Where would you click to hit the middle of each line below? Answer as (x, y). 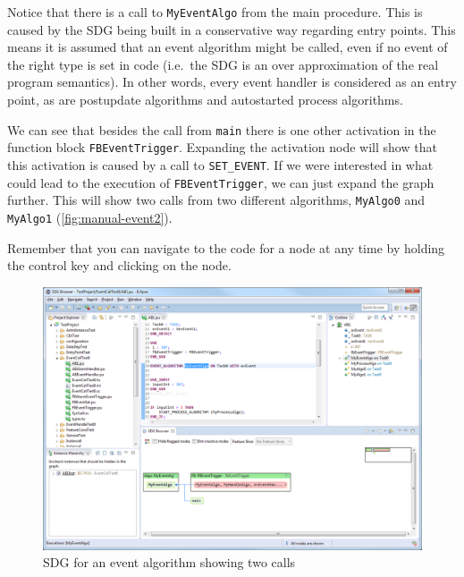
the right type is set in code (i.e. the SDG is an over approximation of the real (223, 64)
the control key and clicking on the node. (119, 265)
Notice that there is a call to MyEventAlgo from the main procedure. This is (215, 12)
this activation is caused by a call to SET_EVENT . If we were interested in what (220, 164)
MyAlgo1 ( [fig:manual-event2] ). (90, 217)
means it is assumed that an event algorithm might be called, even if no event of (228, 47)
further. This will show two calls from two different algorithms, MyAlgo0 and (216, 200)
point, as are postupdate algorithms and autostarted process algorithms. (205, 100)
